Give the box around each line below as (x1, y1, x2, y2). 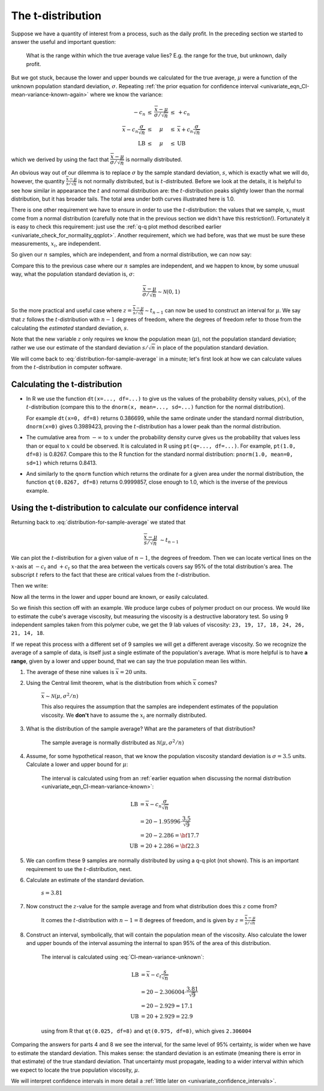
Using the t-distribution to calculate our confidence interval (11, 502, 239, 513)
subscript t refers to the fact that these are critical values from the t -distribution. (11, 571, 211, 579)
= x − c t (141, 971, 162, 979)
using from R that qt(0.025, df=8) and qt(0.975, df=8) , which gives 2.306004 (41, 1027, 252, 1035)
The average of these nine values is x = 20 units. (26, 668, 147, 675)
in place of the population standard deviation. (157, 344, 269, 351)
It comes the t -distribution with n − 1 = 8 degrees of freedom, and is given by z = (41, 917, 244, 924)
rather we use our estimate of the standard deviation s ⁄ (11, 344, 148, 351)
